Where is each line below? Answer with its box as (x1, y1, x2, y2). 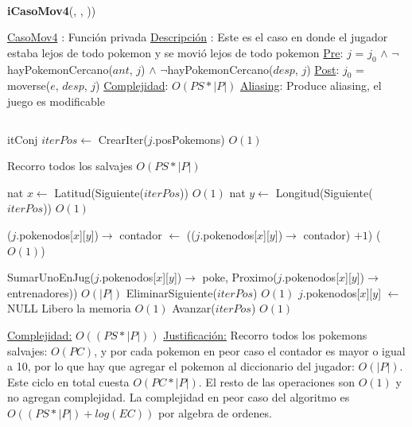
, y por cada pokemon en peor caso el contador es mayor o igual (94, 342, 406, 359)
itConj (7, 130, 38, 147)
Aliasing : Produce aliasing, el (239, 77, 382, 94)
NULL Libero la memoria (7, 300, 131, 316)
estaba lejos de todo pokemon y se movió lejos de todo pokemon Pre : (7, 44, 344, 60)
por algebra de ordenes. (157, 404, 272, 421)
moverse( (7, 77, 51, 94)
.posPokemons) (152, 130, 225, 147)
